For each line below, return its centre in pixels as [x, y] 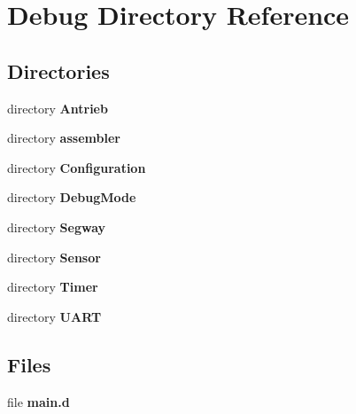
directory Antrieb [58, 108]
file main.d [39, 401]
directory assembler [64, 138]
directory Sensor [54, 257]
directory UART [54, 316]
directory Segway [57, 227]
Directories [58, 70]
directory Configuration [77, 167]
